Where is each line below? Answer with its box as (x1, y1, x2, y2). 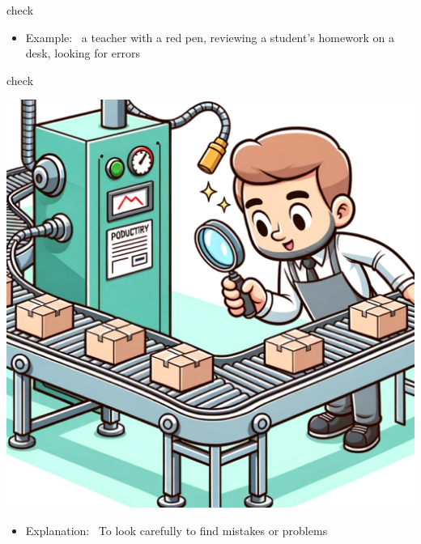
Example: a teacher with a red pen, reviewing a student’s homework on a (25, 28, 394, 45)
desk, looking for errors (25, 45, 140, 62)
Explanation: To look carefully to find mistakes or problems (25, 521, 328, 538)
